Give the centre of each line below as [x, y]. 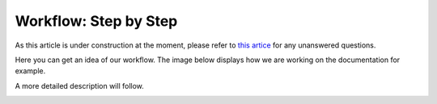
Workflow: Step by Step [96, 21]
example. [30, 71]
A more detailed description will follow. [80, 85]
